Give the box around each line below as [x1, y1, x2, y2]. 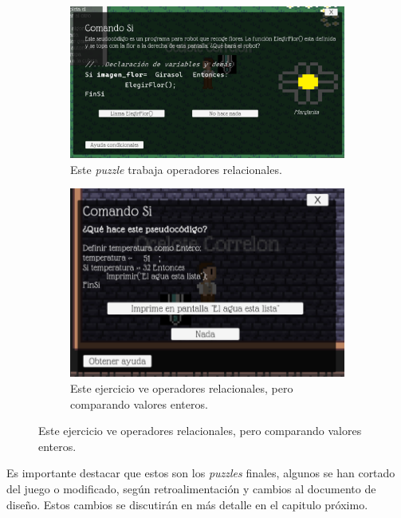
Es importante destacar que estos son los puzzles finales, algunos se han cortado [6, 465, 395, 481]
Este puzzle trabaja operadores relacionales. [70, 160, 282, 177]
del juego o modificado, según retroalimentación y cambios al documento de [6, 480, 376, 497]
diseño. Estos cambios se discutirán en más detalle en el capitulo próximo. [6, 496, 368, 512]
